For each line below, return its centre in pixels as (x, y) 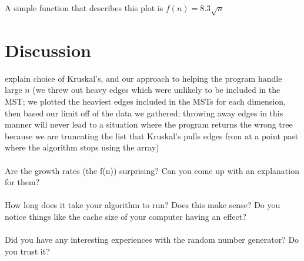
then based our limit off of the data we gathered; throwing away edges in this (144, 113)
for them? (22, 182)
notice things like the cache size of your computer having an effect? (126, 217)
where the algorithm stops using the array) (82, 147)
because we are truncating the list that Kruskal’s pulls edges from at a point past (152, 135)
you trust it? (27, 251)
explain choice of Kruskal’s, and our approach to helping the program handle (143, 78)
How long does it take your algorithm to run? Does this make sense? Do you (143, 205)
